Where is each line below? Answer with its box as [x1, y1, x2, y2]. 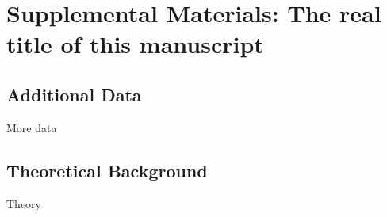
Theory [6, 195, 41, 211]
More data [6, 119, 57, 135]
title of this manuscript [6, 28, 264, 60]
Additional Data [6, 82, 142, 106]
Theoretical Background [6, 158, 208, 182]
